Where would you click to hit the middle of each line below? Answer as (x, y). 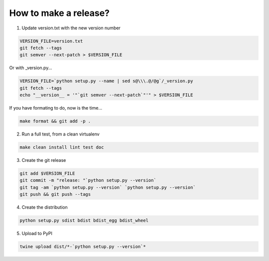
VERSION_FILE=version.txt (51, 41)
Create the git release (44, 160)
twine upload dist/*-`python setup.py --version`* (83, 247)
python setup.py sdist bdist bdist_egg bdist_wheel (84, 221)
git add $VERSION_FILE (47, 173)
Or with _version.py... (31, 68)
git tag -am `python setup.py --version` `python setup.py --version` (108, 187)
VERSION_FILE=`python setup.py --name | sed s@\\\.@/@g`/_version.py (106, 81)
